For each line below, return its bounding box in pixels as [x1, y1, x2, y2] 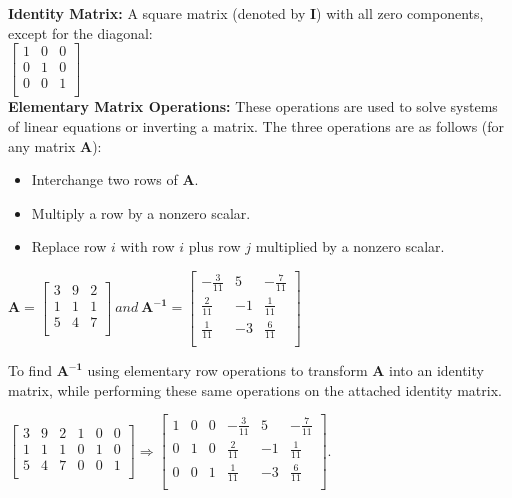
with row [120, 236, 175, 257]
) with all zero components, [316, 3, 484, 23]
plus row [188, 236, 241, 257]
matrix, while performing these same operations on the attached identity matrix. [8, 379, 502, 400]
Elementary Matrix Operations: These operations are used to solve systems [8, 96, 498, 117]
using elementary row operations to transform [87, 360, 368, 381]
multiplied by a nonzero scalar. [255, 236, 445, 257]
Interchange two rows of [31, 169, 178, 190]
